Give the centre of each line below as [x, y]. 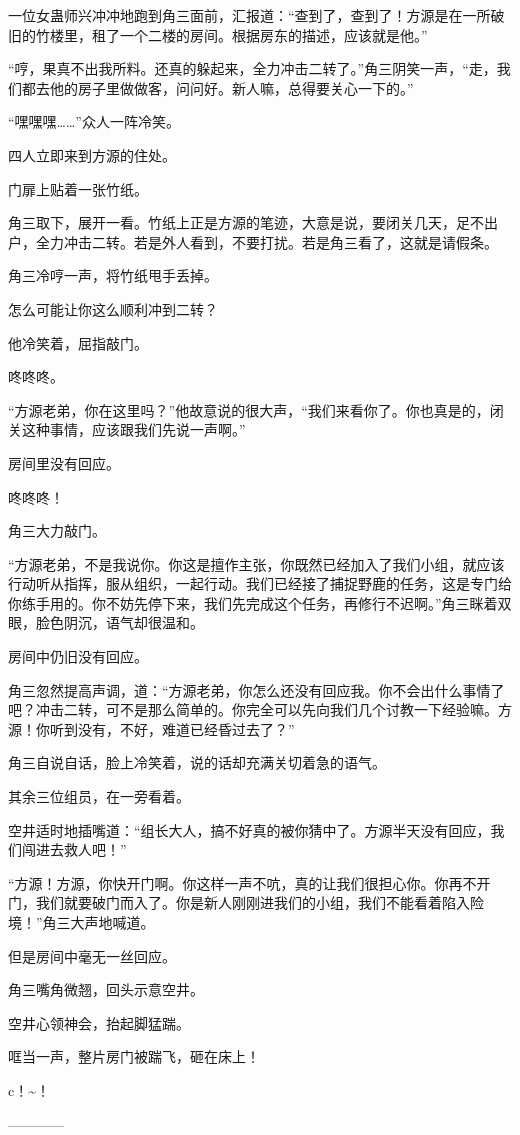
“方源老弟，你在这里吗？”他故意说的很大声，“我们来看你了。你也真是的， [249, 409]
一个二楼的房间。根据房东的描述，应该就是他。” [273, 34]
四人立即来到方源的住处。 [92, 154]
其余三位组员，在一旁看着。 [99, 796]
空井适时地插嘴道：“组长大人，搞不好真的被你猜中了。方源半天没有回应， [249, 829]
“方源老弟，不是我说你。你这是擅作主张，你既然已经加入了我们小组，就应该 [256, 563]
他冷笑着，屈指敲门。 [78, 342]
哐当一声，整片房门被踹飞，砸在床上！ [134, 1056]
